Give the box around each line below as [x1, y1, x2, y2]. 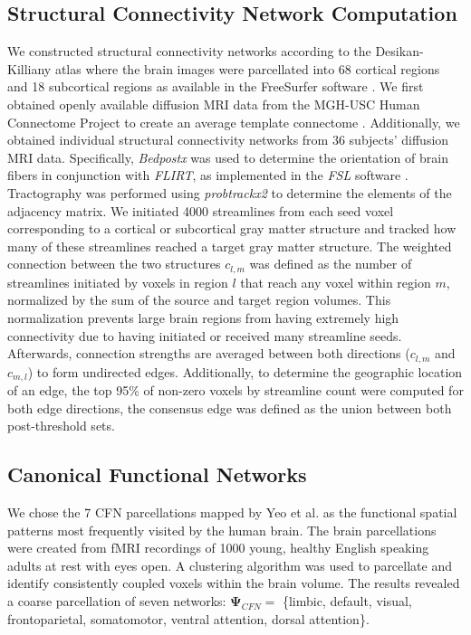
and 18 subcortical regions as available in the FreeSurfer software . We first [7, 77, 424, 96]
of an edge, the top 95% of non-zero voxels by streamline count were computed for [7, 381, 464, 400]
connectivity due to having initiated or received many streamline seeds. [7, 326, 402, 345]
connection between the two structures [7, 254, 221, 273]
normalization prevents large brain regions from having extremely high [7, 308, 399, 327]
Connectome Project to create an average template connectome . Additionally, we [7, 112, 460, 131]
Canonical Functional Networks [7, 460, 307, 488]
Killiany [7, 59, 52, 78]
